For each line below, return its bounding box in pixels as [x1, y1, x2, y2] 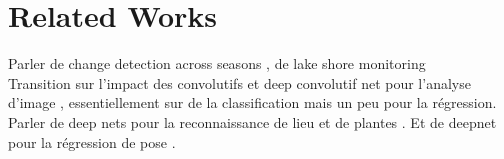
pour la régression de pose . [8, 131, 176, 152]
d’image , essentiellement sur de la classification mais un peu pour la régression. [8, 92, 497, 113]
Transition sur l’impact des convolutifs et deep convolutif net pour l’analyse [8, 72, 471, 93]
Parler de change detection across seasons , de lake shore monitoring [8, 53, 426, 74]
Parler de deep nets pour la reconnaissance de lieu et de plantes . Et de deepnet [8, 111, 497, 132]
